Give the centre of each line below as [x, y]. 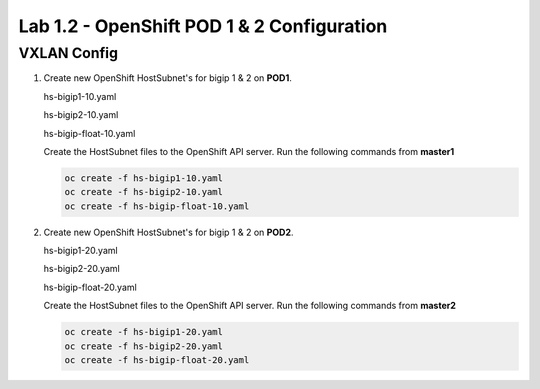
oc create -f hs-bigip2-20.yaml [144, 346]
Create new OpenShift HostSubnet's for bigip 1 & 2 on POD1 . [167, 78]
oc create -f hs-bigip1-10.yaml [144, 178]
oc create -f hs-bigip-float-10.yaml [157, 206]
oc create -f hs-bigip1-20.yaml [144, 332]
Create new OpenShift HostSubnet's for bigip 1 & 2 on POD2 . [168, 232]
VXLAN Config [68, 53]
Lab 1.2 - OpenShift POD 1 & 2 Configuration [203, 26]
